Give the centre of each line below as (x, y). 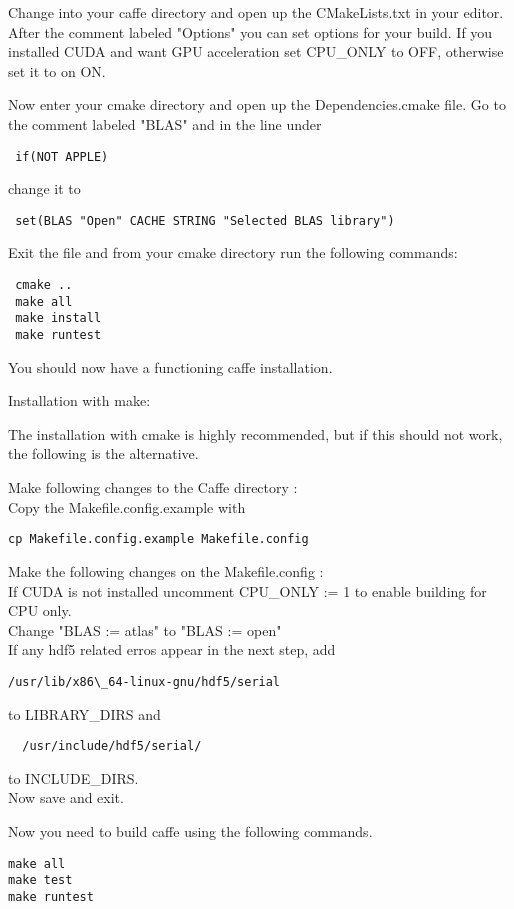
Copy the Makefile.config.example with (127, 506)
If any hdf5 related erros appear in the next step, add (172, 649)
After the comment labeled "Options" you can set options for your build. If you (250, 31)
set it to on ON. (57, 70)
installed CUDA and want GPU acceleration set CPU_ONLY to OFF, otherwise (256, 51)
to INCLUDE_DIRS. (73, 777)
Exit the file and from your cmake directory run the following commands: (233, 252)
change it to (44, 188)
